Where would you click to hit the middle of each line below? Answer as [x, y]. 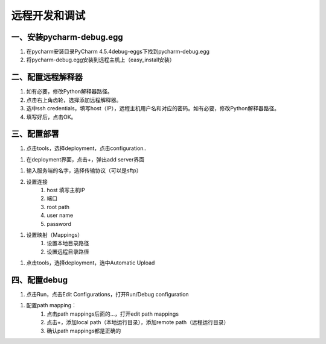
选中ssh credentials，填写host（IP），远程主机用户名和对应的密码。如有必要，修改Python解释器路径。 [153, 108]
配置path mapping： [51, 305]
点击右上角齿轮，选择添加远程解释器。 [74, 100]
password [59, 224]
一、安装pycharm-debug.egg [67, 37]
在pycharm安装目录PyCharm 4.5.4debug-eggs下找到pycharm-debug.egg [118, 52]
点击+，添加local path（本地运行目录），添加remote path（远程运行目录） [138, 322]
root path [58, 207]
